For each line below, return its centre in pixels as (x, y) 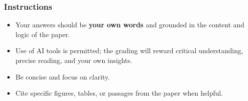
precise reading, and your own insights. (74, 60)
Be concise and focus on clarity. (63, 76)
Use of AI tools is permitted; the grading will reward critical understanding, (129, 50)
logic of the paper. (43, 34)
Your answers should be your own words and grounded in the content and (130, 25)
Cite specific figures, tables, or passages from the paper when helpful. (119, 93)
